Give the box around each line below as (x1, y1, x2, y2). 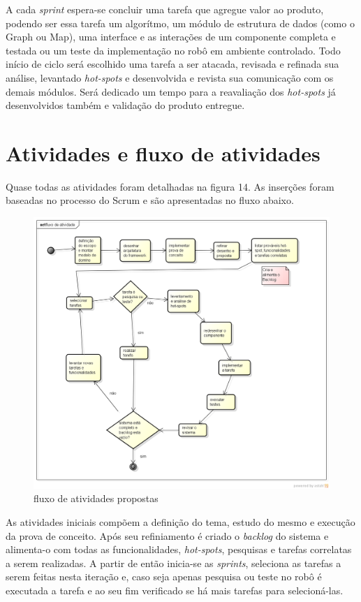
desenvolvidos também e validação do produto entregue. (6, 98, 245, 112)
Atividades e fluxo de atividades (6, 138, 321, 167)
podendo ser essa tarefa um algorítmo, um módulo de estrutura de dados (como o (6, 15, 355, 30)
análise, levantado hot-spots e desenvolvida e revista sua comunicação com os (6, 70, 334, 85)
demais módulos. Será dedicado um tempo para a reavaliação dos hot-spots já (6, 84, 336, 98)
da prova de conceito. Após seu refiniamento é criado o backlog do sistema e (6, 528, 329, 543)
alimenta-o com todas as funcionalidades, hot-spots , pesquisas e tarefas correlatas (6, 542, 352, 557)
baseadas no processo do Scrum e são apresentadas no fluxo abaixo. (6, 193, 294, 207)
